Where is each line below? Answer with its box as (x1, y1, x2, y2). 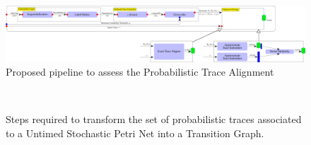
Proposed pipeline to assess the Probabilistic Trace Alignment (6, 64, 274, 79)
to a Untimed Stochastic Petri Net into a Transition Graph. (6, 125, 264, 140)
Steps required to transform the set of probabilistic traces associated (6, 112, 302, 127)
